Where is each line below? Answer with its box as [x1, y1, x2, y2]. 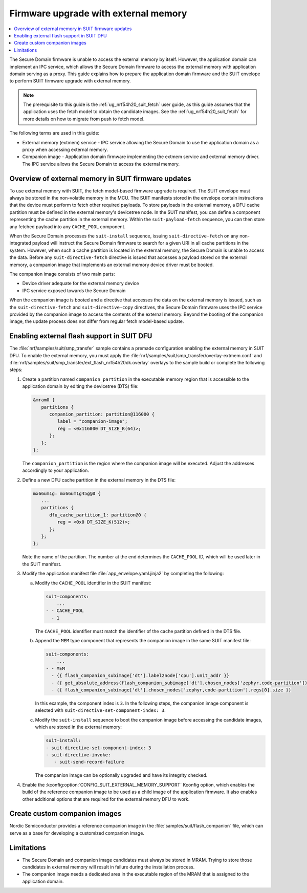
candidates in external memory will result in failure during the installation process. [22, 864, 195, 870]
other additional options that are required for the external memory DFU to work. [22, 796, 190, 802]
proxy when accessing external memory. [22, 146, 108, 153]
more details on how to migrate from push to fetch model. [23, 116, 145, 122]
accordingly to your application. [22, 467, 90, 473]
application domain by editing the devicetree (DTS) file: [22, 383, 139, 389]
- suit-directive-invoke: [46, 752, 111, 757]
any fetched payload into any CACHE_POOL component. [9, 223, 126, 230]
